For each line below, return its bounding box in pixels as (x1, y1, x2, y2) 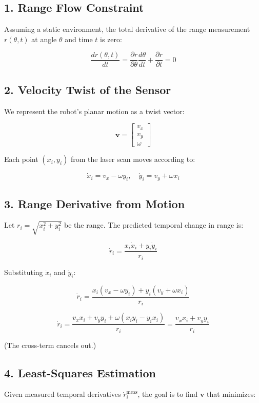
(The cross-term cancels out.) (4, 339, 96, 350)
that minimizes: (207, 389, 256, 399)
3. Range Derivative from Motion (4, 195, 185, 211)
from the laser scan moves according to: (70, 154, 195, 164)
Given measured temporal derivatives (4, 389, 121, 399)
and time (65, 33, 93, 44)
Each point (4, 154, 38, 164)
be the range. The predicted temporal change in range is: (64, 219, 244, 230)
